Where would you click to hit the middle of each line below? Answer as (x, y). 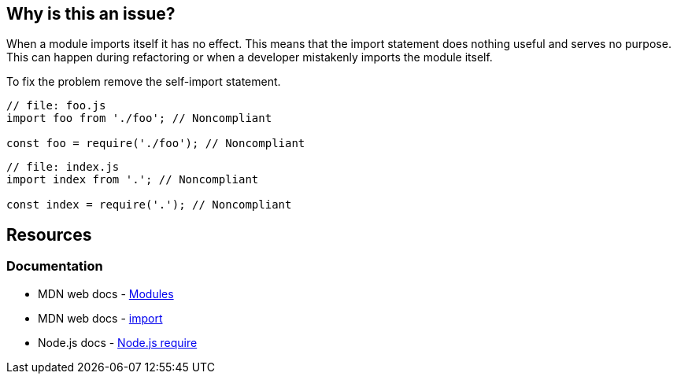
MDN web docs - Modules (106, 293)
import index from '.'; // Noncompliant (133, 180)
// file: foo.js (56, 106)
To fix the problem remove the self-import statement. (144, 82)
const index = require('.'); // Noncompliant (149, 205)
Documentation (55, 266)
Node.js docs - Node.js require (118, 342)
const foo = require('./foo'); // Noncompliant (156, 144)
